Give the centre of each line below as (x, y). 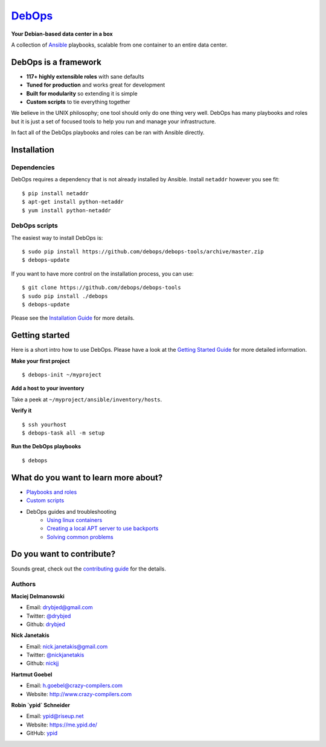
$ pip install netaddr (56, 193)
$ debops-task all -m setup (63, 433)
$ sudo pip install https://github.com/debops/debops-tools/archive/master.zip (143, 252)
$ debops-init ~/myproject (62, 375)
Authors (24, 584)
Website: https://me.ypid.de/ (62, 725)
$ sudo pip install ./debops (65, 296)
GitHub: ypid (42, 733)
